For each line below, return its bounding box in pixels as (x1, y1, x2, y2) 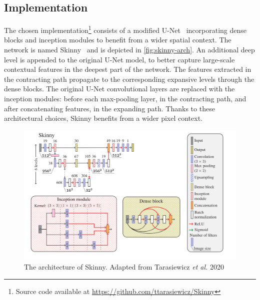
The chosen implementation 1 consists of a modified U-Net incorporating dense (4, 23, 247, 35)
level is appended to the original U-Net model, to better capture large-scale (4, 54, 235, 64)
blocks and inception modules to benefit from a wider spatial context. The (4, 34, 231, 45)
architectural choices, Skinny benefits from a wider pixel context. (4, 113, 202, 123)
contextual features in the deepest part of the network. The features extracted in (4, 64, 251, 74)
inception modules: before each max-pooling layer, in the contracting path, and (4, 93, 246, 104)
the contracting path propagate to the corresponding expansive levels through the (4, 73, 254, 84)
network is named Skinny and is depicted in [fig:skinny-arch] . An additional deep (4, 44, 255, 55)
